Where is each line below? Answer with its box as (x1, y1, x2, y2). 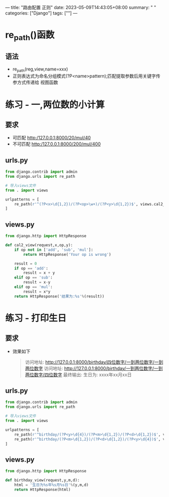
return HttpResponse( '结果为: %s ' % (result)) (14, 294, 105, 299)
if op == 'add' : (14, 266, 49, 271)
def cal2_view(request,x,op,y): (5, 243, 73, 248)
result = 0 (14, 261, 37, 266)
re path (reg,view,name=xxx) (12, 66, 68, 73)
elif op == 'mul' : (14, 285, 53, 290)
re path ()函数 (5, 29, 55, 42)
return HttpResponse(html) (14, 487, 71, 492)
